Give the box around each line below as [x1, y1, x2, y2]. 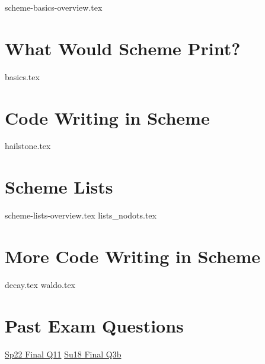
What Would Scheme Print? [5, 36, 241, 60]
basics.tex [5, 70, 40, 83]
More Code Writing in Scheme [5, 243, 261, 268]
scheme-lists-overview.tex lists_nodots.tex [5, 209, 157, 221]
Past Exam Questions [5, 313, 184, 337]
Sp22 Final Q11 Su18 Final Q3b [5, 347, 122, 360]
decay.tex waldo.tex [5, 278, 76, 290]
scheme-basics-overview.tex [5, 1, 103, 13]
